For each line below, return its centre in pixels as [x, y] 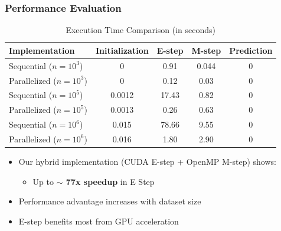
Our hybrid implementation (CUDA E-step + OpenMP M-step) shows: [147, 161]
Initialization [122, 50]
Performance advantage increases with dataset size [110, 201]
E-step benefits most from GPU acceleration [99, 221]
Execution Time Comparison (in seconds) [141, 30]
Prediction [251, 50]
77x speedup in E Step [110, 181]
